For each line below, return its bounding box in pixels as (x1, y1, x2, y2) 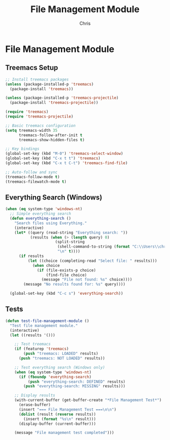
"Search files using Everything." (14, 220, 87, 226)
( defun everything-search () (10, 216, 71, 221)
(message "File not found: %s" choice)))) (41, 277, 133, 282)
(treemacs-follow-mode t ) (5, 174, 60, 179)
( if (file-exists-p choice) (37, 267, 96, 273)
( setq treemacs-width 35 (5, 128, 58, 133)
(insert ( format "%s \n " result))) (23, 416, 96, 421)
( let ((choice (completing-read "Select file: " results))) (27, 258, 157, 263)
